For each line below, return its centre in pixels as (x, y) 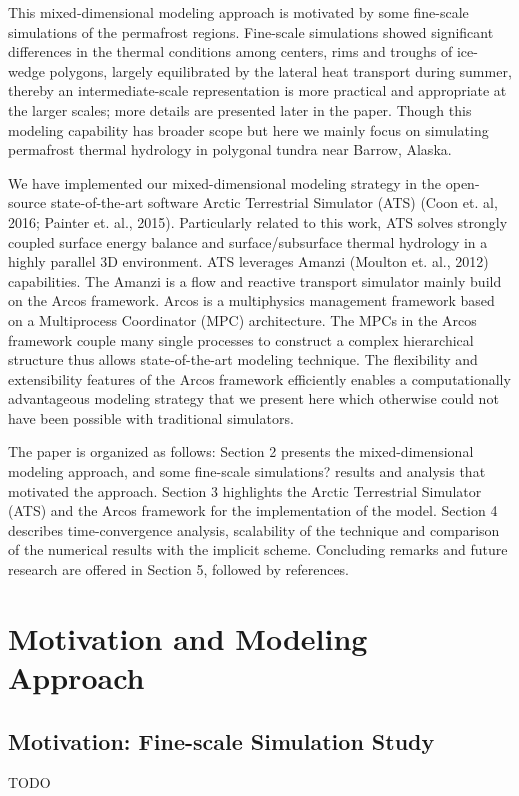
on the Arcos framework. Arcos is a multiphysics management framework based (251, 300)
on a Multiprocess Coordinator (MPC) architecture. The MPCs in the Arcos (242, 319)
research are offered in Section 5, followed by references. (179, 569)
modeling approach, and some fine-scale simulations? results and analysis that (247, 471)
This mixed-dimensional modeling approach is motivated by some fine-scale (238, 12)
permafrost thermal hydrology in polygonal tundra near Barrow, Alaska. (230, 149)
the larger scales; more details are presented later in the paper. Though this (240, 109)
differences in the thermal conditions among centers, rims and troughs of (230, 51)
